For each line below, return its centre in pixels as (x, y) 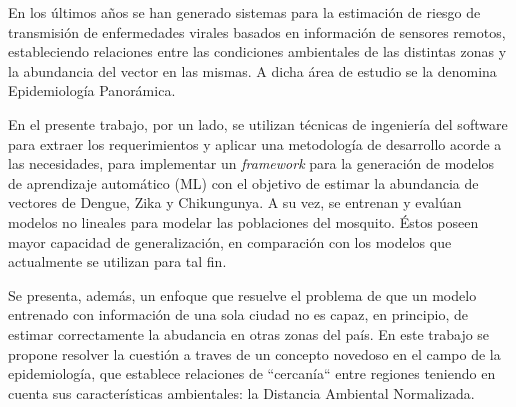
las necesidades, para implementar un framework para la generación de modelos (251, 163)
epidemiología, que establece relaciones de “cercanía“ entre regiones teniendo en (252, 373)
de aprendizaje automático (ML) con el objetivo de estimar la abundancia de (243, 182)
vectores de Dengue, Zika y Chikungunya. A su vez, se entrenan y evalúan (235, 202)
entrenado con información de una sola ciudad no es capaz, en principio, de (238, 314)
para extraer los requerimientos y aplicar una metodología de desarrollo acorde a (255, 143)
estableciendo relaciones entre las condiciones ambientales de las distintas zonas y (257, 51)
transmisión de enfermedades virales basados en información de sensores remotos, (257, 31)
